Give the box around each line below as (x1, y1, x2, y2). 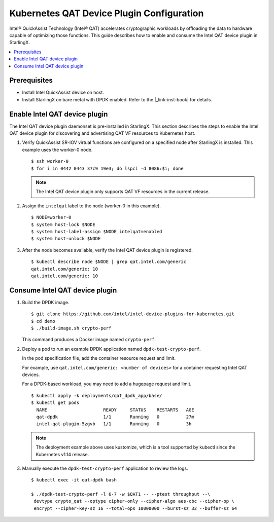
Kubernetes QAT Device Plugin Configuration (9, 8, 204, 19)
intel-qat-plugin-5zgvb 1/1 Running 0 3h (36, 421, 192, 427)
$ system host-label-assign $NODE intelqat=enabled (31, 229, 162, 234)
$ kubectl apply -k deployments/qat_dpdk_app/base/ (31, 393, 162, 398)
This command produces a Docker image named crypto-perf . (22, 337, 156, 343)
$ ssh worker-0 (31, 159, 69, 164)
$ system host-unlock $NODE (31, 236, 101, 242)
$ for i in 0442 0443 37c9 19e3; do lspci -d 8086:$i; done (31, 165, 184, 171)
